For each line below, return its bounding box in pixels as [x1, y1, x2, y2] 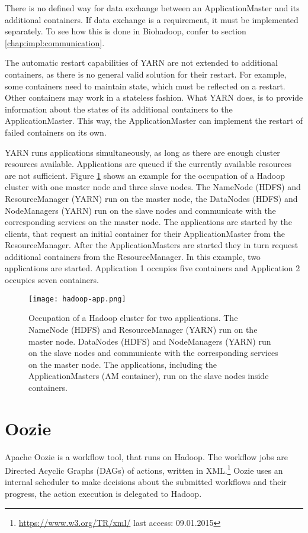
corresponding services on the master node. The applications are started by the [5, 216, 292, 228]
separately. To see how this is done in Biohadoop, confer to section [5, 25, 246, 37]
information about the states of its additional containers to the [5, 102, 233, 115]
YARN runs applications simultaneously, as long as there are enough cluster [5, 146, 280, 158]
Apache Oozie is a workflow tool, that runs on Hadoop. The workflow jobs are [5, 450, 288, 463]
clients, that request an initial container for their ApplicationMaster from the [5, 227, 285, 239]
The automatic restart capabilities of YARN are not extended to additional [5, 56, 278, 69]
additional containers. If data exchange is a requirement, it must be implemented [5, 13, 299, 25]
